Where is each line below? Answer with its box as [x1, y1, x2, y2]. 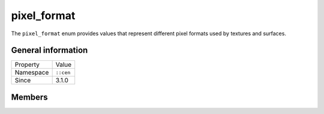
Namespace [14, 69, 49, 77]
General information [11, 45, 88, 56]
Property [14, 60, 40, 69]
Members [11, 92, 48, 102]
